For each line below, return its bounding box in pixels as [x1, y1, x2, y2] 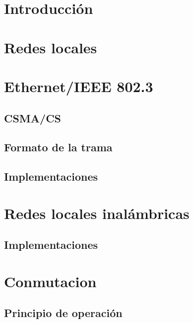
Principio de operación [4, 305, 123, 321]
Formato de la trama [4, 139, 113, 155]
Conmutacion [4, 271, 97, 291]
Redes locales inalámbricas [4, 203, 190, 223]
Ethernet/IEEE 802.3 [4, 76, 153, 96]
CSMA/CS [4, 110, 61, 125]
